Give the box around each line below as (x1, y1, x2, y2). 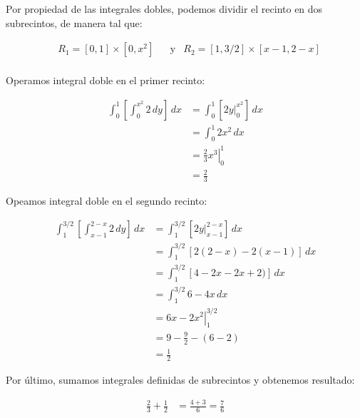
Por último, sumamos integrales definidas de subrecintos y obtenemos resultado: (6, 372, 355, 387)
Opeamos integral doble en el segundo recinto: (6, 193, 207, 208)
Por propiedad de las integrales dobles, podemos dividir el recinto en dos (6, 1, 323, 16)
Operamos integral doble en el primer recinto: (6, 73, 205, 88)
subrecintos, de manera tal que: (6, 15, 143, 30)
